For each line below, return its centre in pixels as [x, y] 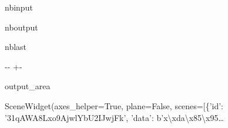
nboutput [21, 27]
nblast [16, 47]
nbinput [19, 7]
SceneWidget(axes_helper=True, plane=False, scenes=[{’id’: [114, 105]
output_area [28, 86]
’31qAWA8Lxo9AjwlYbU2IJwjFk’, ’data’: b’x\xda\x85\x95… [114, 117]
